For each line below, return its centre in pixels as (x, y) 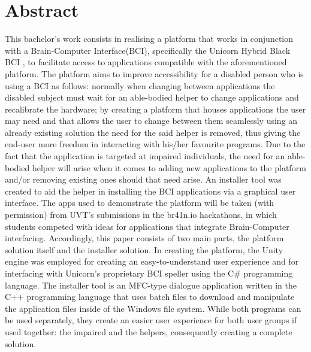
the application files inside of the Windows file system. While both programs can (153, 308)
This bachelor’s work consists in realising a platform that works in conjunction (149, 39)
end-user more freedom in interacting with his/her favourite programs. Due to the (155, 144)
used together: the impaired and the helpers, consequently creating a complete (149, 331)
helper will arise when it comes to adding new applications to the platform (169, 167)
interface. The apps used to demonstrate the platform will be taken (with (140, 203)
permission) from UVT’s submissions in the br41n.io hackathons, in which (141, 215)
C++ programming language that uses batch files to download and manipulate (150, 297)
